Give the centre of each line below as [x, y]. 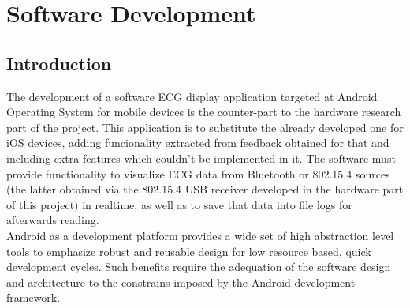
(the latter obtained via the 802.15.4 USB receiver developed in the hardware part [205, 189]
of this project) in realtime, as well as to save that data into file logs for [179, 204]
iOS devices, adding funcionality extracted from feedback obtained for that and [198, 143]
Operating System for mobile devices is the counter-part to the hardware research [204, 112]
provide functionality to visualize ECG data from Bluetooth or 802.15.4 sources [198, 173]
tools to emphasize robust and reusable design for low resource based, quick [189, 251]
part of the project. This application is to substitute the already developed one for [205, 127]
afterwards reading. [53, 220]
